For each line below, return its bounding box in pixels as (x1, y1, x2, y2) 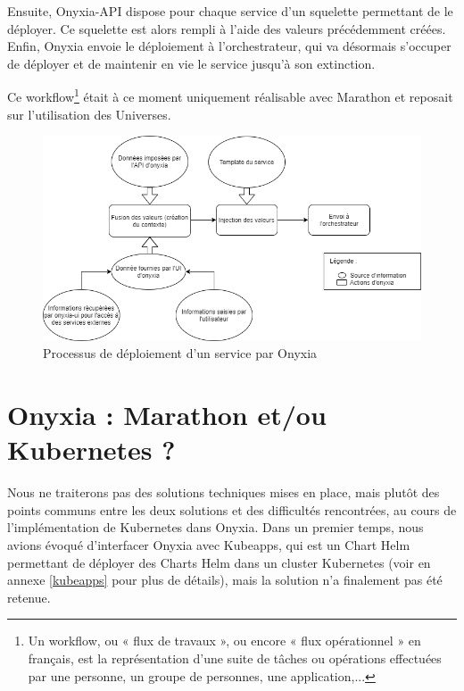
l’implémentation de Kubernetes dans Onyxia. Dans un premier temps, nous (7, 518, 424, 537)
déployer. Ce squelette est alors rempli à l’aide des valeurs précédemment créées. (7, 19, 446, 37)
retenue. (7, 587, 51, 606)
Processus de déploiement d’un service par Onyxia (43, 344, 318, 362)
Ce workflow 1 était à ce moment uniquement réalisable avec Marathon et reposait (7, 85, 453, 106)
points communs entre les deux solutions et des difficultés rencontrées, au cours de (7, 500, 457, 519)
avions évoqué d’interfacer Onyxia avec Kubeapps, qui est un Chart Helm (7, 535, 410, 554)
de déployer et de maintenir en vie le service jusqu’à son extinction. (7, 54, 376, 72)
